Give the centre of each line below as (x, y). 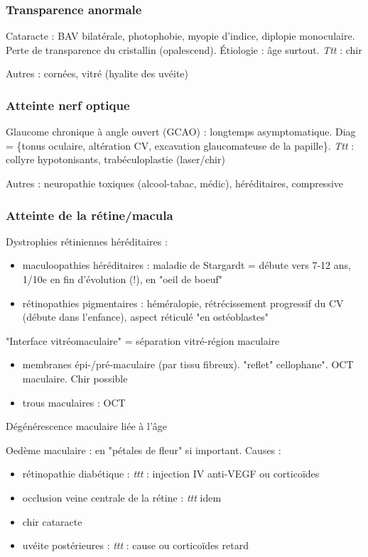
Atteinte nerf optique (68, 105)
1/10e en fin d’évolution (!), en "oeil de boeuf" (122, 279)
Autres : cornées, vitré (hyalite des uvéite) (97, 73)
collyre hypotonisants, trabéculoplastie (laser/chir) (115, 159)
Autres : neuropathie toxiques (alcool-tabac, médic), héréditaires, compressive (175, 183)
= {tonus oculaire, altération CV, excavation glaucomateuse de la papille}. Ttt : (180, 145)
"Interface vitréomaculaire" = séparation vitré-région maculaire (143, 340)
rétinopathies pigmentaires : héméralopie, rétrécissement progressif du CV (183, 303)
